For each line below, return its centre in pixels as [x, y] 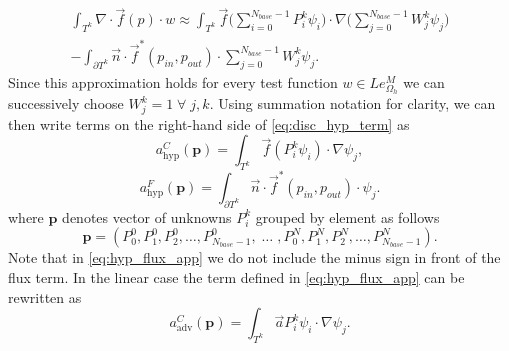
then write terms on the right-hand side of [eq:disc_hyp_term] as [209, 123]
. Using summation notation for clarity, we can [352, 103]
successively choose [66, 103]
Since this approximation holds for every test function [173, 81]
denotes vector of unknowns [147, 216]
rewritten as [45, 296]
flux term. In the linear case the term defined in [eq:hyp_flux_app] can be [236, 276]
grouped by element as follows [347, 216]
